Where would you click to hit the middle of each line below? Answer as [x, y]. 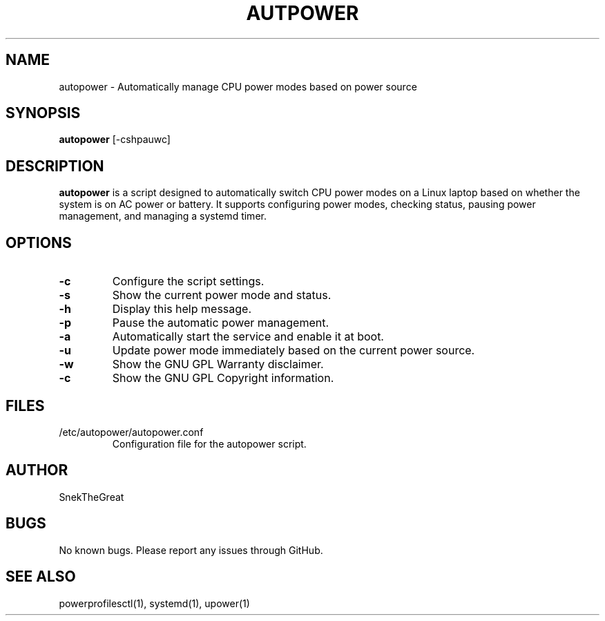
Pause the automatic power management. [221, 323]
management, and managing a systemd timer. [163, 216]
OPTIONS [39, 242]
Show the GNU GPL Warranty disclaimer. [218, 364]
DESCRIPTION [55, 166]
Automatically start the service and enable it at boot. [248, 337]
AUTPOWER [302, 13]
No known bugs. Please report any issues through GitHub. [191, 550]
